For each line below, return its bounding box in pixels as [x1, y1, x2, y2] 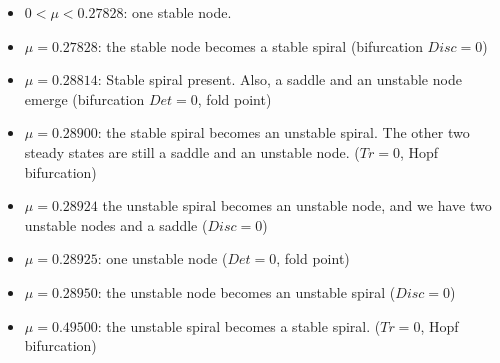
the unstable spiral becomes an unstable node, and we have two [102, 195, 492, 216]
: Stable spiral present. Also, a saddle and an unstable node [97, 69, 462, 90]
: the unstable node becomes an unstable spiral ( [97, 281, 396, 302]
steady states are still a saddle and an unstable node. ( [24, 141, 360, 162]
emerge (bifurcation [24, 88, 145, 109]
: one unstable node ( [97, 248, 228, 269]
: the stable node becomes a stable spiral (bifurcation [97, 35, 423, 56]
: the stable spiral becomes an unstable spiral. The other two [97, 122, 470, 143]
